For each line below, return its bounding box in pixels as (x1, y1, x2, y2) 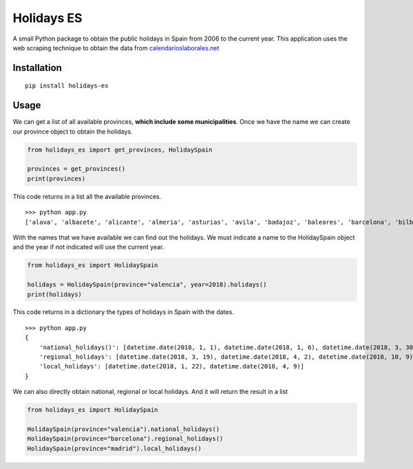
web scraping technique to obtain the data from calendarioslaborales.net (12, 43, 220, 52)
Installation (12, 62, 62, 74)
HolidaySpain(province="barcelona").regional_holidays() (27, 435, 224, 443)
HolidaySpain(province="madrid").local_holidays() (27, 444, 202, 452)
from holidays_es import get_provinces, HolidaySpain (27, 145, 213, 154)
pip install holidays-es (25, 82, 109, 90)
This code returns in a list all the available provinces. (12, 192, 162, 200)
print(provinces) (27, 174, 86, 183)
